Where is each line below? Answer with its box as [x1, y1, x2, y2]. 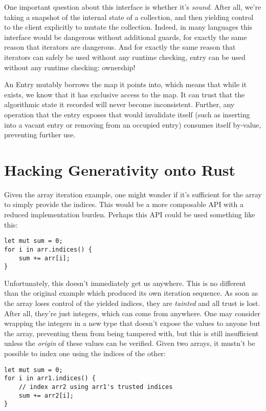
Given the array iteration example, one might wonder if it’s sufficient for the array [4, 189, 262, 199]
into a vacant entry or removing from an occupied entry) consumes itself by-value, [4, 119, 261, 130]
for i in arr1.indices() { [4, 375, 96, 382]
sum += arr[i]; [18, 254, 70, 262]
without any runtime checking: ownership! [4, 61, 136, 72]
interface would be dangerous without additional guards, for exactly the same [4, 31, 247, 42]
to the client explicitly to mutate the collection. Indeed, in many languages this [4, 22, 253, 32]
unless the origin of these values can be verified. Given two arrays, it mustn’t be [4, 338, 255, 348]
